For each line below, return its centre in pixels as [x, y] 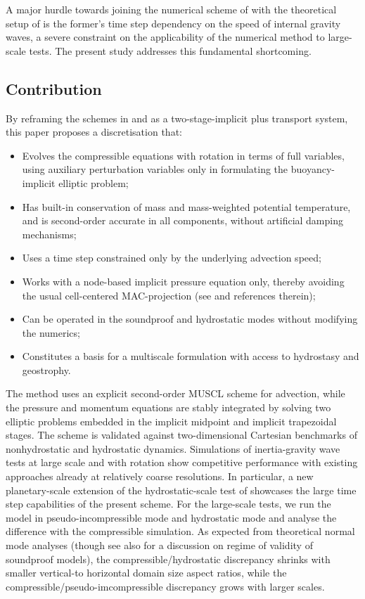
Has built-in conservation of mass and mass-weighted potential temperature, [186, 206]
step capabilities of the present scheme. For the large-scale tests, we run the [168, 504]
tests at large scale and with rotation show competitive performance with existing [182, 462]
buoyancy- [313, 169]
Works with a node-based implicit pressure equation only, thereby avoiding [183, 281]
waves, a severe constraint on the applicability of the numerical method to [165, 37]
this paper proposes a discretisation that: [94, 132]
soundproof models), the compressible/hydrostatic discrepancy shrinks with [168, 559]
